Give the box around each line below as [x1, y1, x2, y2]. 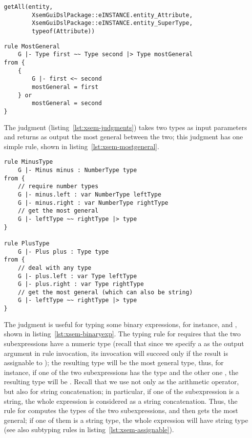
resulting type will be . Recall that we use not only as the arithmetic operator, [4, 376, 239, 387]
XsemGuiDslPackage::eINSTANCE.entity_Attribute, [32, 11, 193, 19]
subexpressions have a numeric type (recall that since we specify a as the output [4, 338, 244, 348]
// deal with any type [18, 264, 91, 271]
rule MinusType [4, 158, 53, 166]
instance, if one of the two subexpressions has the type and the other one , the [4, 367, 239, 377]
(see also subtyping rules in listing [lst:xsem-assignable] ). [4, 424, 174, 435]
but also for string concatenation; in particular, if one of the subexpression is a [4, 386, 239, 396]
